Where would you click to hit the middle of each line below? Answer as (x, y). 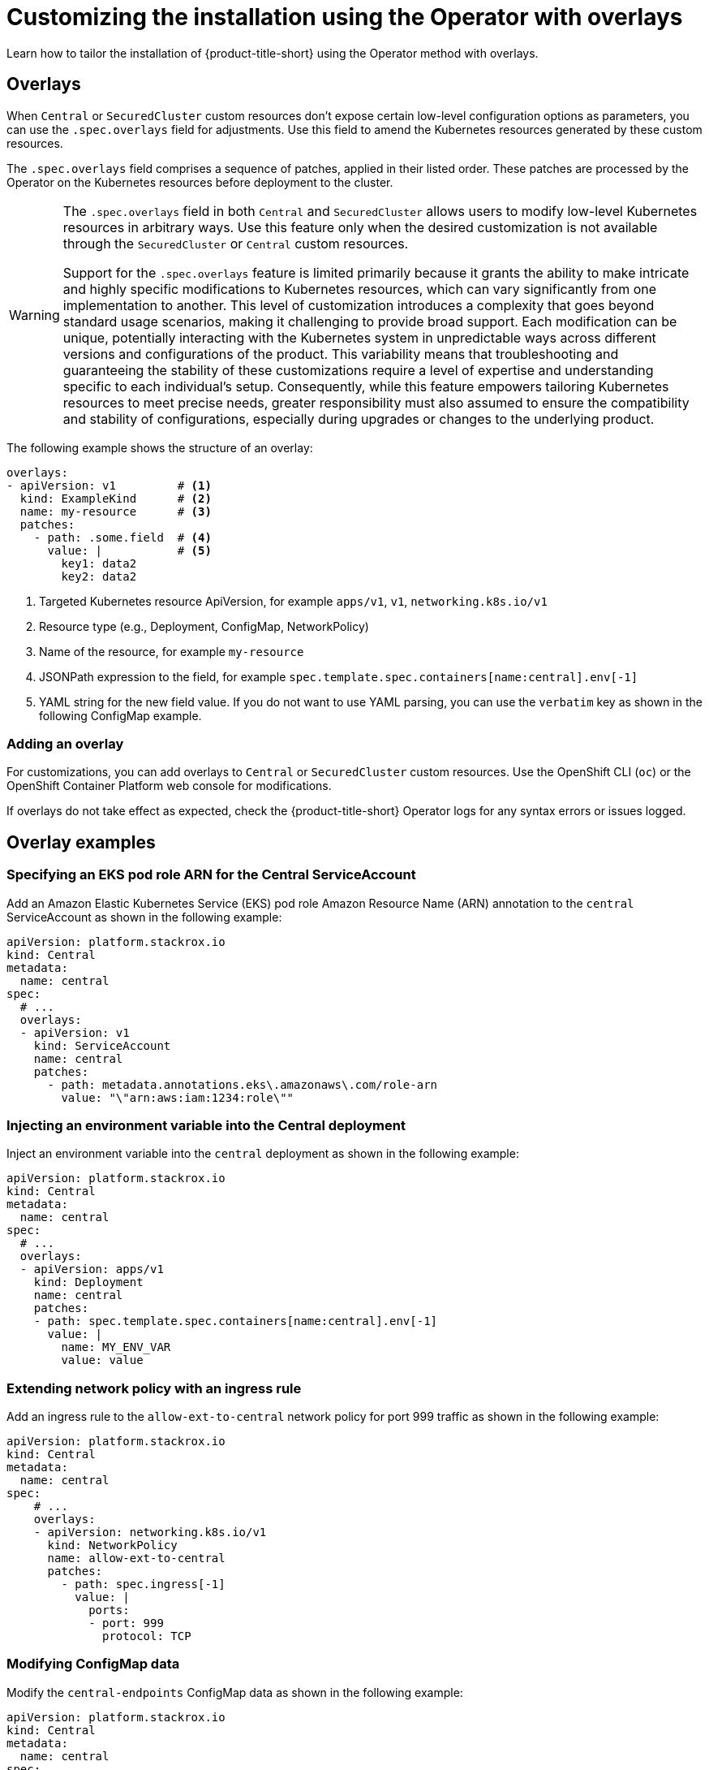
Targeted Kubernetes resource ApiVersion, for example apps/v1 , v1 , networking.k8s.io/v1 (293, 601)
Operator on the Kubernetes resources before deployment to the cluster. (200, 182)
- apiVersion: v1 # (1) (109, 485)
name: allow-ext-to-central (136, 1558)
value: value (102, 1360)
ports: (109, 1610)
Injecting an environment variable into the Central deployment (206, 1125)
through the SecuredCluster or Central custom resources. (236, 243)
